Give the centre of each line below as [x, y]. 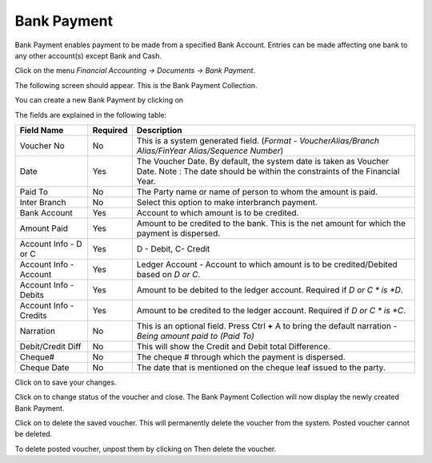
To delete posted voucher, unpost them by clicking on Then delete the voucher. [146, 449]
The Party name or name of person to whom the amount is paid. [257, 191]
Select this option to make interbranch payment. [227, 202]
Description [159, 130]
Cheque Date [44, 367]
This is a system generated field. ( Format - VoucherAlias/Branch [258, 140]
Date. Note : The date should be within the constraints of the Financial [268, 171]
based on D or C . [168, 274]
